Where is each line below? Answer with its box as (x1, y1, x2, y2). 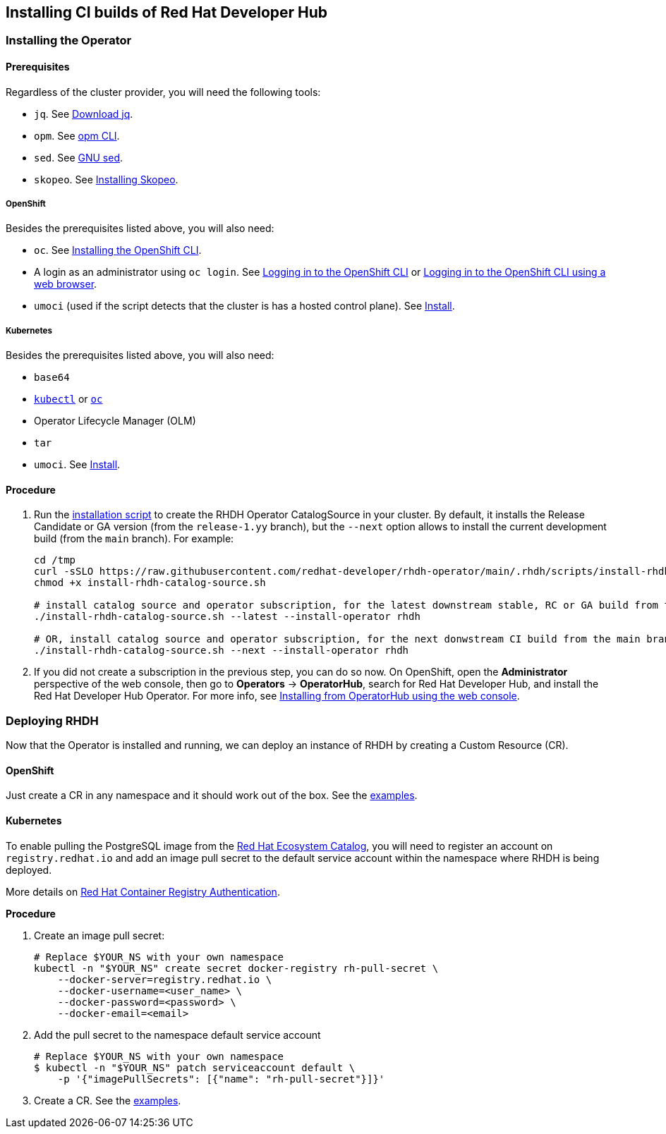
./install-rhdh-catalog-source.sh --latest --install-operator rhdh (34, 611, 420, 623)
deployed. (6, 863, 52, 876)
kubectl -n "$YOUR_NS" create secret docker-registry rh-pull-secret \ (34, 962, 439, 974)
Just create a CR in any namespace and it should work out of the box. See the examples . (6, 789, 418, 802)
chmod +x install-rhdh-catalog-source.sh (34, 577, 266, 589)
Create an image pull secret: (34, 929, 165, 941)
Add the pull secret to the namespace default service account (34, 1028, 321, 1041)
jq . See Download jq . (34, 107, 133, 120)
